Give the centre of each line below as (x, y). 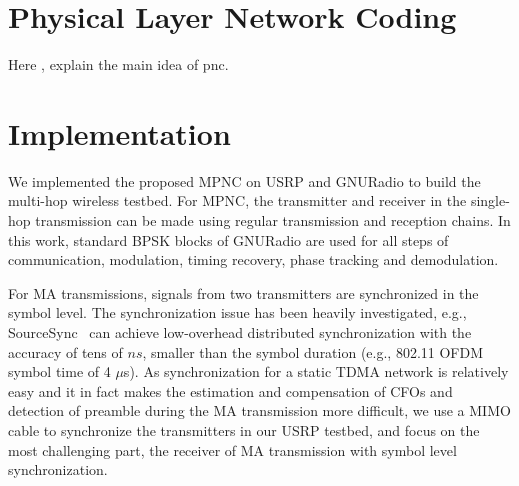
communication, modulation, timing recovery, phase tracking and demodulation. (253, 259)
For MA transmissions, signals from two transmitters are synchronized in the (243, 292)
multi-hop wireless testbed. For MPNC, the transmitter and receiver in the (237, 200)
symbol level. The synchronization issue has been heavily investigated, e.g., (237, 312)
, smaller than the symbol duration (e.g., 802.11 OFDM (313, 351)
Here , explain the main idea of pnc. (118, 64)
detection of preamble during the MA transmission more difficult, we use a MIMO (259, 410)
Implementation (119, 132)
